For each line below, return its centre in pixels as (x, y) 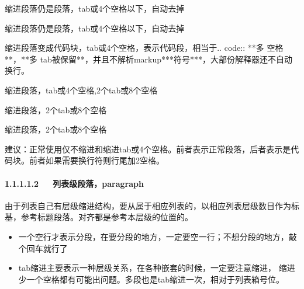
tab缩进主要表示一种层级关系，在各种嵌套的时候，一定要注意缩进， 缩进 (157, 268)
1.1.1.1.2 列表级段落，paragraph (74, 183)
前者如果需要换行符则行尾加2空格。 (96, 160)
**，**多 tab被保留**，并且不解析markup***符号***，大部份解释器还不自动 (148, 59)
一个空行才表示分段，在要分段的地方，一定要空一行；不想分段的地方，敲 (158, 236)
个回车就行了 (43, 248)
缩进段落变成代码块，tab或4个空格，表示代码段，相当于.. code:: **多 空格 (144, 48)
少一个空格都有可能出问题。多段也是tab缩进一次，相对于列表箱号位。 (151, 279)
